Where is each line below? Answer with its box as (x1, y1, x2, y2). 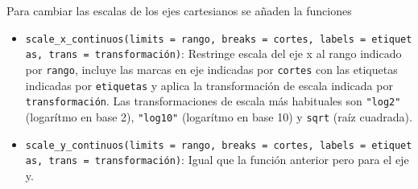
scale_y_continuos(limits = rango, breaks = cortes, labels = (25, 139, 366, 151)
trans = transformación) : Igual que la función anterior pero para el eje (48, 151, 409, 168)
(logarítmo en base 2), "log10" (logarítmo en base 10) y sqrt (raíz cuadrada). (25, 108, 412, 125)
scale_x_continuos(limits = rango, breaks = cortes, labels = (25, 33, 366, 45)
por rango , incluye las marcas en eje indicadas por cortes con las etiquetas (25, 60, 398, 77)
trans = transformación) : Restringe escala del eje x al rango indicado (48, 45, 402, 62)
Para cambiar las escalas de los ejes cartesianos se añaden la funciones (6, 2, 352, 18)
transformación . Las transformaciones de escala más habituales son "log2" (25, 92, 401, 109)
